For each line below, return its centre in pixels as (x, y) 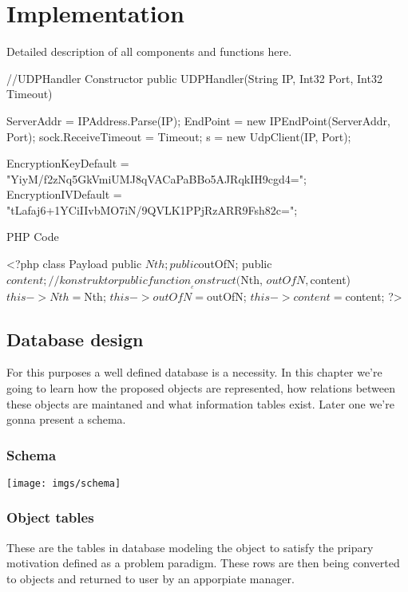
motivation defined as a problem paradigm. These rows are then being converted (203, 563)
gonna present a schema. (66, 419)
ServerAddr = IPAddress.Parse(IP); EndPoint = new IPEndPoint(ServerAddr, (198, 120)
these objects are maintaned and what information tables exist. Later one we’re (200, 403)
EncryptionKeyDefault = (68, 163)
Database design (75, 339)
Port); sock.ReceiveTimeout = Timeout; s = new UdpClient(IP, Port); (179, 136)
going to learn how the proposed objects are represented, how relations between (201, 387)
